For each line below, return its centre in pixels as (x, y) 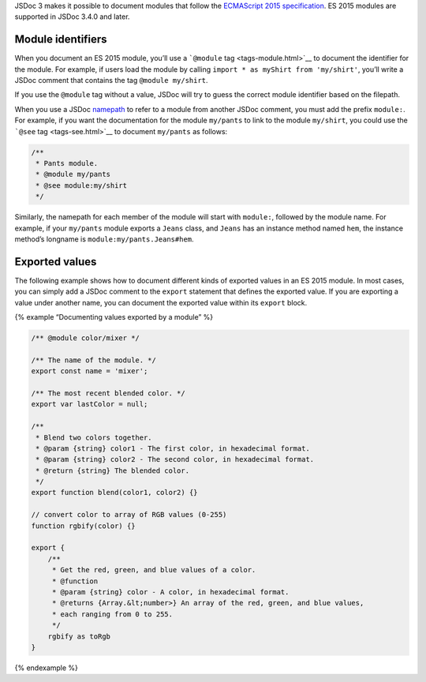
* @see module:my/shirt (82, 185)
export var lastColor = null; (90, 404)
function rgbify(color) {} (83, 526)
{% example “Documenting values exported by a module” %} (114, 317)
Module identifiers (61, 39)
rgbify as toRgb (79, 636)
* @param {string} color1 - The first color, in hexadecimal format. (173, 448)
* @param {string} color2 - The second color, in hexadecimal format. (175, 459)
